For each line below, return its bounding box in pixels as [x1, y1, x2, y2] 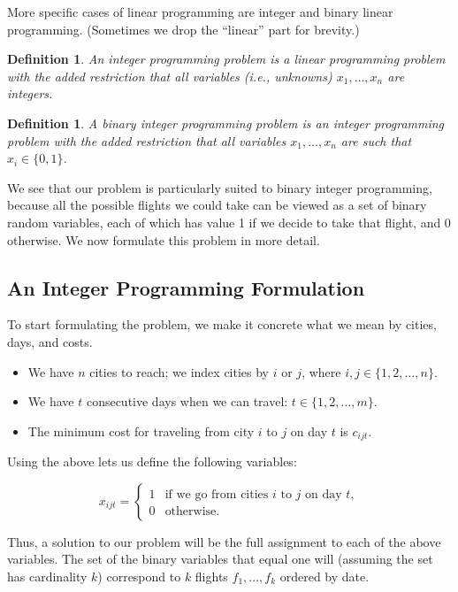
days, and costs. [7, 332, 93, 350]
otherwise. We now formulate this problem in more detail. [7, 230, 320, 249]
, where [302, 362, 341, 381]
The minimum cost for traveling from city [27, 421, 255, 440]
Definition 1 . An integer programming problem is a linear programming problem [7, 50, 446, 68]
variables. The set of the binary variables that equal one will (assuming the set [7, 550, 433, 568]
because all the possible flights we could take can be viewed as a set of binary [7, 196, 427, 214]
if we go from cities [164, 488, 269, 501]
